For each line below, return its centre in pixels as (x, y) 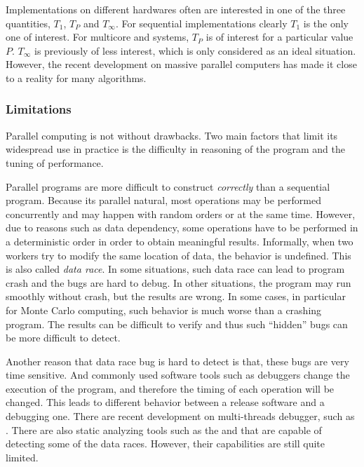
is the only (326, 23)
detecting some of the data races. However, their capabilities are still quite (166, 444)
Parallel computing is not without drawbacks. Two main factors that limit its (172, 135)
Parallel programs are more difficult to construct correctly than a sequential (168, 186)
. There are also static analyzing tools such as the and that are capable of (164, 429)
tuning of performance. (55, 162)
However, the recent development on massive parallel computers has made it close (181, 64)
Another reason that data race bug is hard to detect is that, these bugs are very (177, 361)
